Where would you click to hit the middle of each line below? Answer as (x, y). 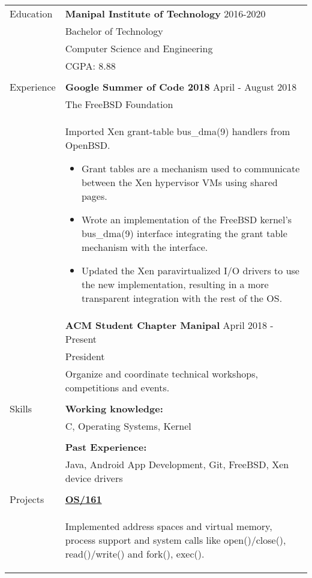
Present (81, 339)
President (85, 356)
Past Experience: (106, 447)
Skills (21, 408)
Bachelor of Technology (114, 31)
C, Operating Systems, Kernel (128, 426)
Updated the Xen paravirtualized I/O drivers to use (190, 270)
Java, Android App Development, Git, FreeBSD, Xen (177, 464)
